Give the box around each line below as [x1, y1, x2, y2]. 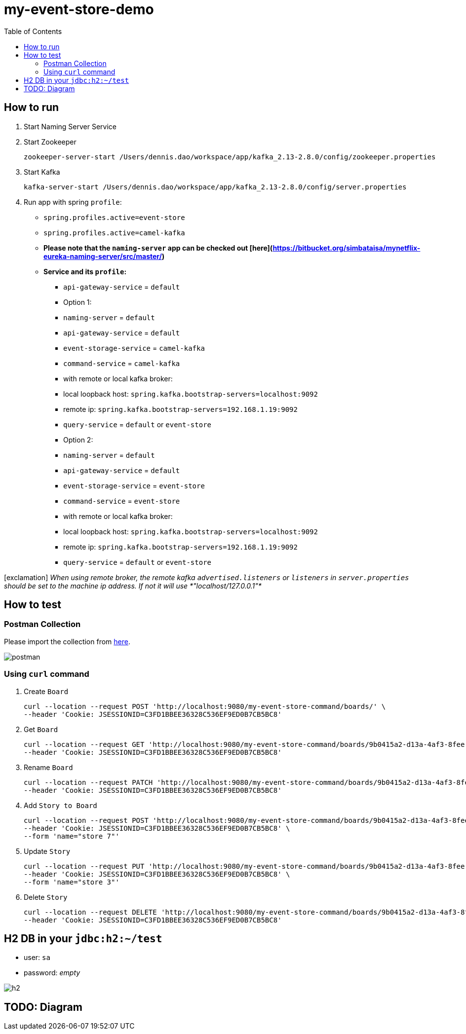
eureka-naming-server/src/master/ [43, 252, 162, 260]
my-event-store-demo [4, 1, 154, 18]
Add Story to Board [24, 801, 97, 810]
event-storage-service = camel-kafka [63, 343, 205, 352]
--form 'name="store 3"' [24, 878, 119, 886]
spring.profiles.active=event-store [43, 213, 185, 222]
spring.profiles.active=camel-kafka [43, 228, 185, 237]
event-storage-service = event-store [63, 481, 205, 490]
